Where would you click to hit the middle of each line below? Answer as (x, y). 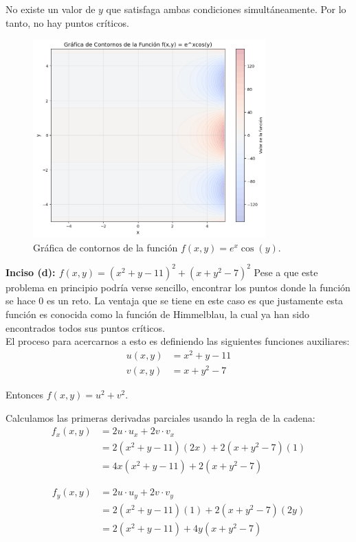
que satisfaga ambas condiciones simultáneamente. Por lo (226, 9)
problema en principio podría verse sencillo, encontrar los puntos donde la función (178, 287)
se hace (21, 301)
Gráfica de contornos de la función (105, 247)
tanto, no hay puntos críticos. (67, 22)
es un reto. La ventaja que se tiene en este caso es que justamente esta (195, 301)
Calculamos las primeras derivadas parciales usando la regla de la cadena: (160, 417)
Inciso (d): (31, 272)
